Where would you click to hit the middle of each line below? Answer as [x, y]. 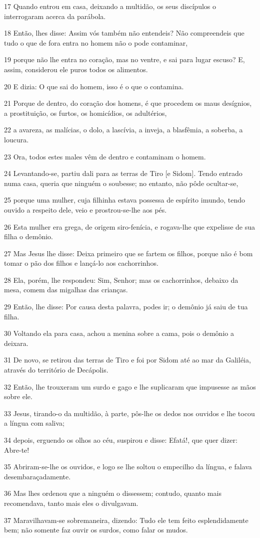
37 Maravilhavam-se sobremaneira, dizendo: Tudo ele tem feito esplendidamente [126, 520]
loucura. [16, 139]
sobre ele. [18, 396]
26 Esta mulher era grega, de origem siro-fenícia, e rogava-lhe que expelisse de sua [130, 226]
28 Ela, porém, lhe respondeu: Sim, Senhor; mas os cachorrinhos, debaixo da [121, 280]
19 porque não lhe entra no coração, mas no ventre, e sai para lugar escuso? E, [124, 59]
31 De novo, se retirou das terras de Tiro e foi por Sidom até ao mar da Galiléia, [127, 360]
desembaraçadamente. [37, 476]
